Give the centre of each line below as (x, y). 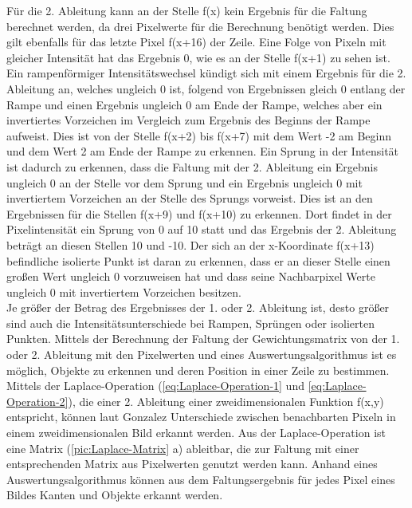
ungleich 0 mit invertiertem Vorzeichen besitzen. (124, 291)
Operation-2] (37, 401)
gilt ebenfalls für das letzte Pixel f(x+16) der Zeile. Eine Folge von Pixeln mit (196, 42)
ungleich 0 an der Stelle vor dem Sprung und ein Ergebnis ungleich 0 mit (184, 182)
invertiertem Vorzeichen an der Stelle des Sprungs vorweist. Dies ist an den (190, 198)
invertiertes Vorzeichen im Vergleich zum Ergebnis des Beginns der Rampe (188, 120)
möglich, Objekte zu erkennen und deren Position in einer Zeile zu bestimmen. (198, 370)
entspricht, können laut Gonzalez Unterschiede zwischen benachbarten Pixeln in (201, 417)
